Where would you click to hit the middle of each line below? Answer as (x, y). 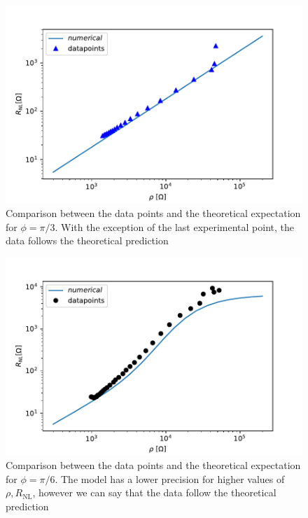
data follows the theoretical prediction (87, 240)
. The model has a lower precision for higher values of (170, 478)
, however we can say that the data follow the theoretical (154, 492)
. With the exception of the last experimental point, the (175, 226)
